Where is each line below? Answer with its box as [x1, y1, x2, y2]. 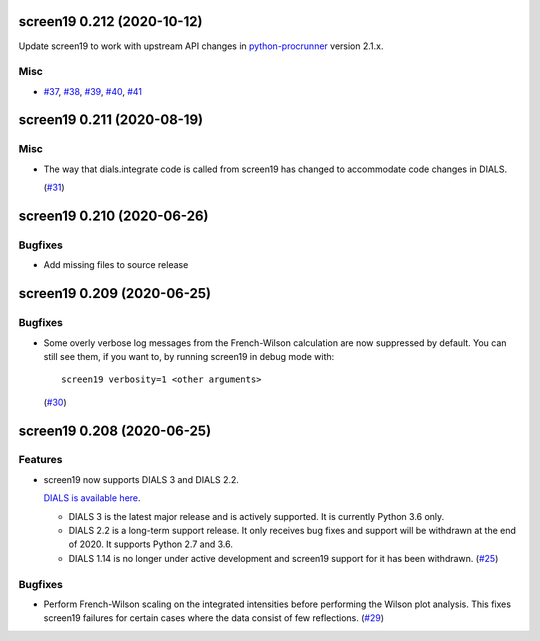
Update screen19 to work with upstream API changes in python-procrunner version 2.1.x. [18, 40, 384, 52]
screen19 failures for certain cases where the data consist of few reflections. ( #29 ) [43, 612, 385, 624]
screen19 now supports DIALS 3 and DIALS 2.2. [43, 473, 240, 485]
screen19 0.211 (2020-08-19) [18, 111, 204, 129]
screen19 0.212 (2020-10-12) [18, 13, 203, 30]
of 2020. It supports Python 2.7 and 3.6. [68, 538, 234, 550]
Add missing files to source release [43, 259, 189, 271]
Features [18, 453, 63, 467]
